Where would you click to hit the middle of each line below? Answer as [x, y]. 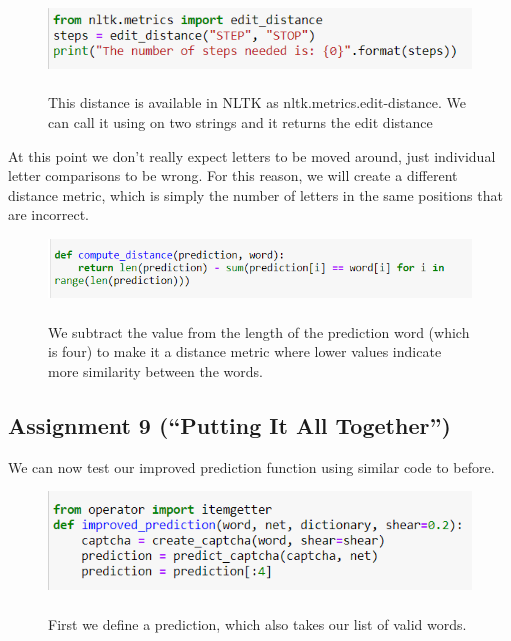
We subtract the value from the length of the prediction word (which [259, 331]
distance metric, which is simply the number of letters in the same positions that [255, 194]
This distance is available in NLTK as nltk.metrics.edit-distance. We [257, 102]
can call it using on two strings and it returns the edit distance [240, 121]
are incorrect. [49, 214]
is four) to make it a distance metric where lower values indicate [245, 351]
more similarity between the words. [155, 370]
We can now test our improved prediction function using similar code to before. [251, 466]
